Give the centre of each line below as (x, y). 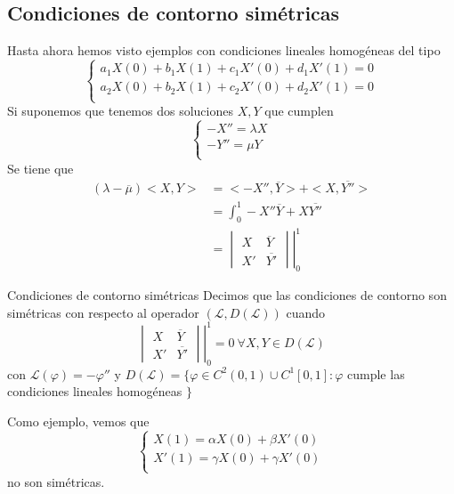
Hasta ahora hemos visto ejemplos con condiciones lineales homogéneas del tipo (224, 50)
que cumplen (299, 111)
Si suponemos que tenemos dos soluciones (120, 111)
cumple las (376, 373)
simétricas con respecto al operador (103, 312)
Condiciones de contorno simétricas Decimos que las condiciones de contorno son (227, 295)
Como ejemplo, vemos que (78, 421)
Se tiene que (41, 168)
